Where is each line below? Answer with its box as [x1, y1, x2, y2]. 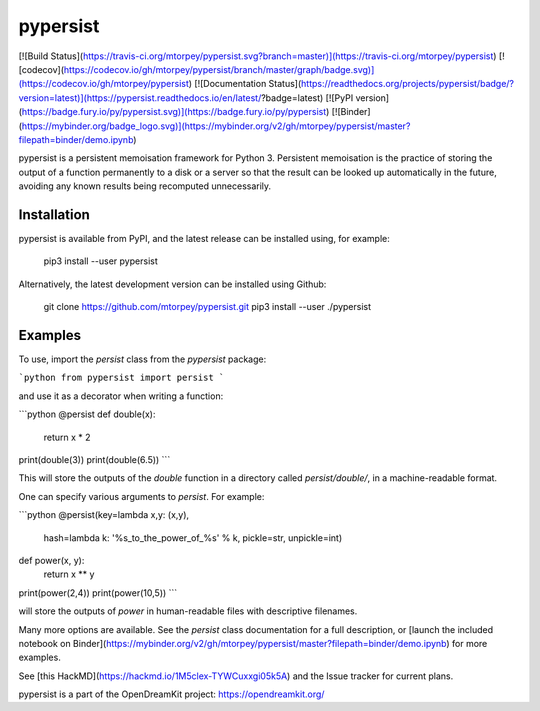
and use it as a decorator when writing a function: [18, 390, 224, 402]
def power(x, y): [18, 554, 85, 566]
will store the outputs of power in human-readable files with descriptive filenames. [18, 605, 358, 617]
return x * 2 [43, 431, 91, 443]
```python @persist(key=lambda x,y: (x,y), [18, 509, 190, 521]
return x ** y [43, 568, 95, 580]
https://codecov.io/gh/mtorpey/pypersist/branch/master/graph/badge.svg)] [63, 63, 375, 75]
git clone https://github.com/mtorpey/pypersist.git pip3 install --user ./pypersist [43, 301, 372, 313]
